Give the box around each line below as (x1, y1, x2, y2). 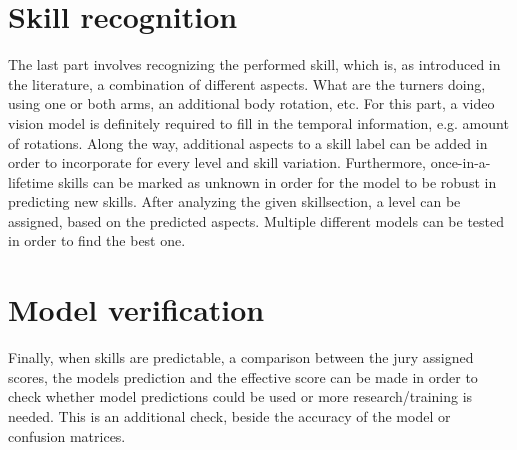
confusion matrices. (8, 425, 126, 446)
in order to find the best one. (8, 230, 186, 251)
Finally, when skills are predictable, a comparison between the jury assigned (8, 347, 474, 368)
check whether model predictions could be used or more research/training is (8, 386, 473, 407)
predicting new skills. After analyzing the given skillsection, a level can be (8, 191, 461, 212)
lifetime (8, 171, 54, 192)
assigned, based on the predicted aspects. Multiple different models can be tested (8, 210, 505, 231)
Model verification (8, 289, 265, 330)
